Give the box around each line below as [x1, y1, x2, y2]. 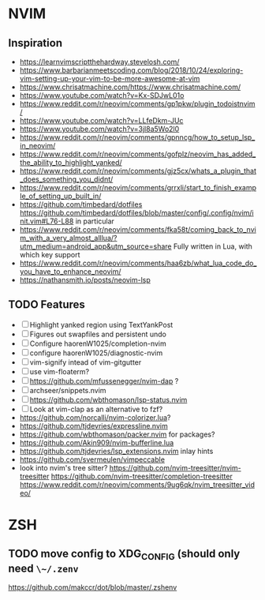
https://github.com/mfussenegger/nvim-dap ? [29, 376, 179, 385]
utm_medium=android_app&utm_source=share [19, 242, 172, 251]
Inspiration [8, 36, 63, 50]
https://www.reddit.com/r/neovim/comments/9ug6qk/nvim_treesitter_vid [19, 479, 255, 489]
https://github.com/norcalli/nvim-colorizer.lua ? [19, 412, 171, 422]
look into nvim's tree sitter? [19, 463, 108, 472]
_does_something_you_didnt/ [19, 174, 114, 184]
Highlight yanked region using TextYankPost [29, 320, 174, 329]
